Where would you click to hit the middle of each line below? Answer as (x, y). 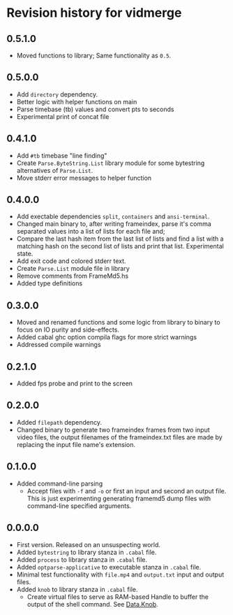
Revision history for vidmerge (94, 13)
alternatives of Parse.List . (55, 170)
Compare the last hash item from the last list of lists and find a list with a (120, 239)
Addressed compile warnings (59, 345)
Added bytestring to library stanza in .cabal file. (87, 552)
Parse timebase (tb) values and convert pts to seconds (95, 109)
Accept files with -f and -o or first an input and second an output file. (127, 490)
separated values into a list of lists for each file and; (91, 232)
